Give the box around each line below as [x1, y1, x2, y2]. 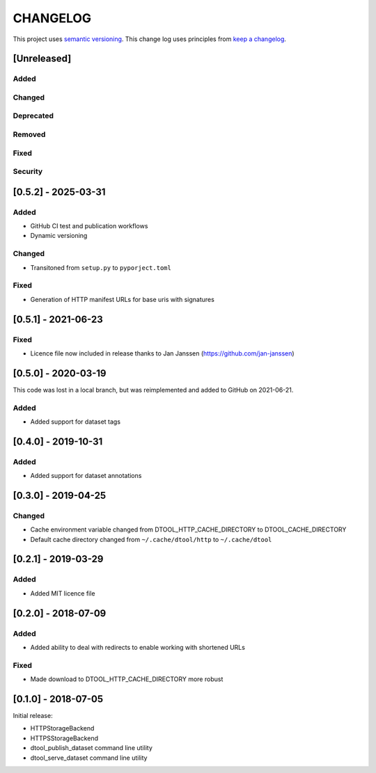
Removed [13, 129, 46, 139]
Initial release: [13, 712, 53, 720]
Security [13, 167, 43, 177]
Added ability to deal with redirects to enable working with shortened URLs [30, 643, 245, 651]
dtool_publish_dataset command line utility [30, 744, 152, 752]
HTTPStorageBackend [30, 724, 95, 733]
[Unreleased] [13, 53, 72, 65]
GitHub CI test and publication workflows [30, 222, 148, 230]
